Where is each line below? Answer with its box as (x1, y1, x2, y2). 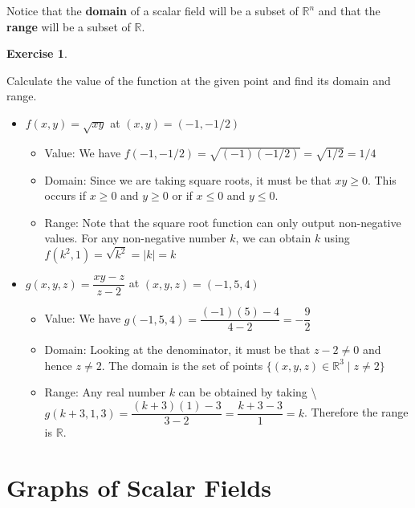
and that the (318, 2, 380, 18)
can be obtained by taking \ (178, 384, 317, 400)
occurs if (44, 187, 87, 204)
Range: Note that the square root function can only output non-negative (44, 213, 401, 230)
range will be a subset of (6, 18, 131, 35)
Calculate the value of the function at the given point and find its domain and (6, 71, 391, 88)
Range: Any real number (44, 384, 165, 400)
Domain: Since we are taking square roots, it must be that (44, 171, 332, 188)
